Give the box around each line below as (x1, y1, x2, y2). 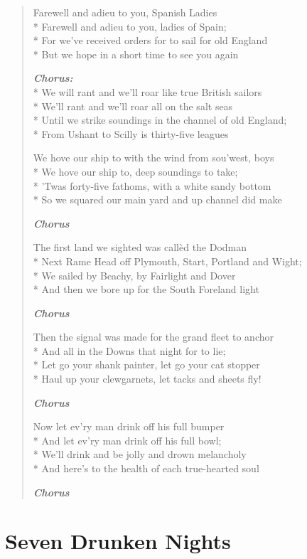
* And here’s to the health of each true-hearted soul (33, 461, 259, 476)
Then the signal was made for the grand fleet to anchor (33, 329, 274, 344)
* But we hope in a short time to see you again (33, 46, 239, 61)
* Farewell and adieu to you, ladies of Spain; (33, 18, 227, 33)
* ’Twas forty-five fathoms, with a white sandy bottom (33, 178, 271, 193)
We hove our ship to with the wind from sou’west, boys (33, 150, 274, 165)
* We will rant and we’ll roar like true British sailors (33, 84, 262, 99)
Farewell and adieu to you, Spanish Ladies (33, 5, 217, 19)
